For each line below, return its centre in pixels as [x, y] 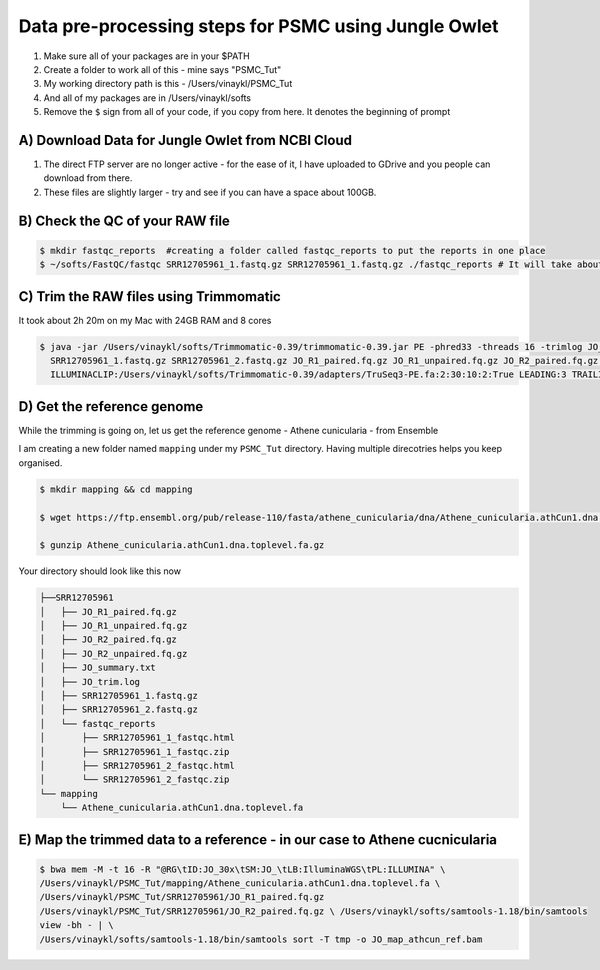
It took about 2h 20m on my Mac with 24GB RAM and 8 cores [145, 320]
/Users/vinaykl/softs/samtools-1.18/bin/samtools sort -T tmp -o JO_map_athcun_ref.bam [261, 939]
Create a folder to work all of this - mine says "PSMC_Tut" [162, 69]
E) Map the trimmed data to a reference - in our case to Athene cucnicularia [258, 839]
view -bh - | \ [76, 925]
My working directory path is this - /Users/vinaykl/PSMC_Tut [168, 84]
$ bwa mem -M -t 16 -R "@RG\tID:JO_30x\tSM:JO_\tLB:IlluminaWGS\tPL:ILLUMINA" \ [242, 869]
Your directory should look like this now [100, 571]
